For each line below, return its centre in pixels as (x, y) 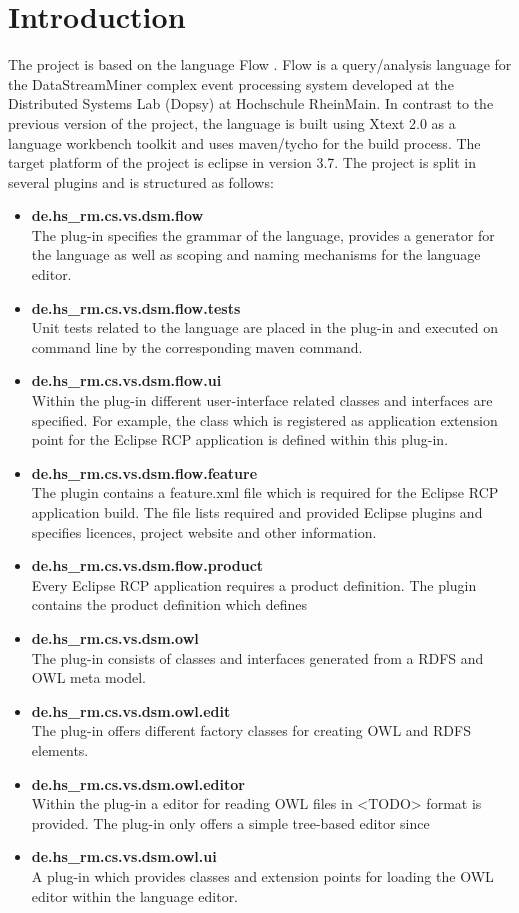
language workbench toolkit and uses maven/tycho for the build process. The (244, 142)
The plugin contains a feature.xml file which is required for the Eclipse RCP (265, 492)
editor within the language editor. (135, 895)
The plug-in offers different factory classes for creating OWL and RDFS (251, 730)
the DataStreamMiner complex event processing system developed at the (231, 83)
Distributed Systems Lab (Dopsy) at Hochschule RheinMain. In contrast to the (251, 103)
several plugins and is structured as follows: (141, 181)
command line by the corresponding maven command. (197, 346)
